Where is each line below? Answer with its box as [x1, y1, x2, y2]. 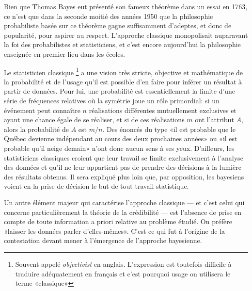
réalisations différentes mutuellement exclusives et [89, 105, 236, 115]
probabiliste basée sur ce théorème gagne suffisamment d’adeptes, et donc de [4, 20, 232, 31]
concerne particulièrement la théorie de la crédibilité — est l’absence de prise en [4, 207, 242, 217]
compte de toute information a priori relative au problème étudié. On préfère [4, 216, 232, 226]
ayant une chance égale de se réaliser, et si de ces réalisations [4, 114, 185, 125]
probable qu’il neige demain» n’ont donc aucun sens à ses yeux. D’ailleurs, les [4, 143, 235, 153]
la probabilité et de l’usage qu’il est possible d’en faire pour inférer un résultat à [4, 76, 242, 86]
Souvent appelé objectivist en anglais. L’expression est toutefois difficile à [15, 259, 232, 269]
